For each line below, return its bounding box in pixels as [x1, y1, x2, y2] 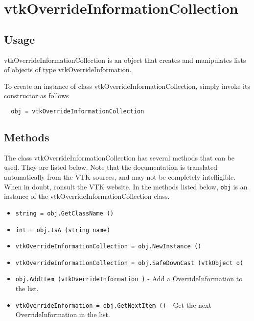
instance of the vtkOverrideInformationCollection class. [4, 191, 170, 201]
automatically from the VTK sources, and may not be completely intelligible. [4, 172, 236, 182]
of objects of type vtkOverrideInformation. [4, 64, 132, 75]
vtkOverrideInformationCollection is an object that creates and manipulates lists [4, 54, 246, 65]
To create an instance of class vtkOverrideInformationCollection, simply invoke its [4, 80, 250, 91]
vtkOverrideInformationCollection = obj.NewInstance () [15, 243, 202, 250]
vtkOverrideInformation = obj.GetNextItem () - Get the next [15, 299, 211, 310]
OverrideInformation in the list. [15, 309, 110, 320]
